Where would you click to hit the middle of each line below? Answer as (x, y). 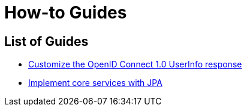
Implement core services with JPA (95, 83)
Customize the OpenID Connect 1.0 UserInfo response (135, 64)
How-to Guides (66, 13)
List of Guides (46, 41)
